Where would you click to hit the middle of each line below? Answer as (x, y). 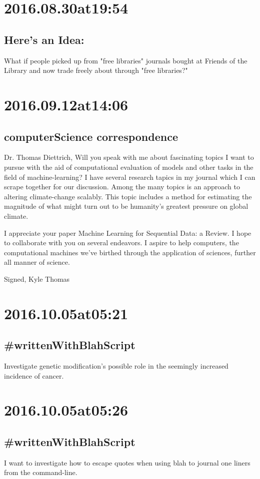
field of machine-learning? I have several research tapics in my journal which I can (130, 177)
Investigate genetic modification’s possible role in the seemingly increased (116, 366)
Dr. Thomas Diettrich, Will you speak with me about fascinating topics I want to (129, 157)
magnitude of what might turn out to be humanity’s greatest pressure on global (126, 206)
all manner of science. (37, 262)
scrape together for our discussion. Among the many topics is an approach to (122, 187)
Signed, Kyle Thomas (37, 278)
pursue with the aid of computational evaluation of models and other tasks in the (129, 167)
